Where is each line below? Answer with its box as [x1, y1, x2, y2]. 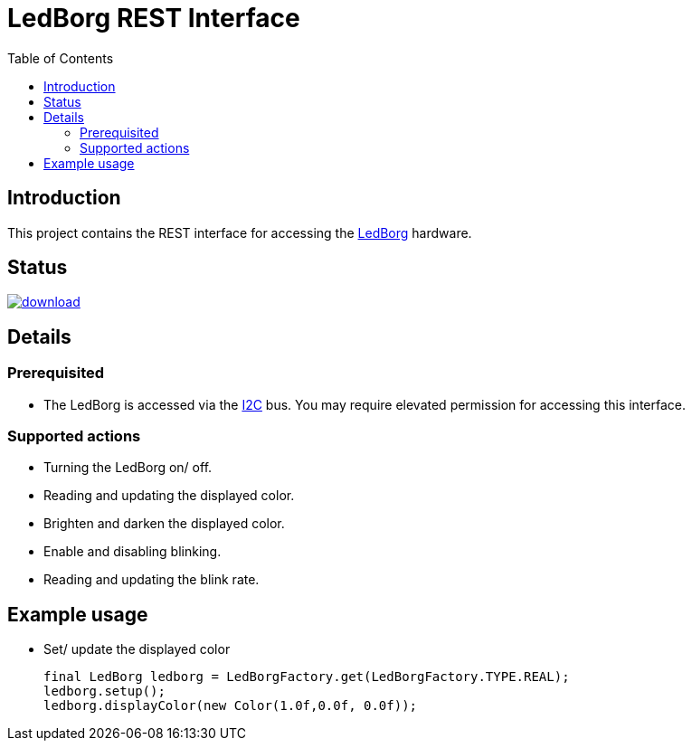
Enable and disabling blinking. [43, 544, 222, 560]
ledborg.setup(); [43, 684, 166, 699]
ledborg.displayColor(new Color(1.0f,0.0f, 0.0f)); [43, 698, 418, 714]
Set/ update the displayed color [43, 641, 231, 658]
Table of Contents [7, 50, 114, 66]
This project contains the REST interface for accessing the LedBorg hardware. [7, 224, 472, 241]
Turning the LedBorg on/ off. [43, 459, 213, 476]
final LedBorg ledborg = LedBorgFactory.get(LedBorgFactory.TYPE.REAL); [43, 669, 570, 685]
